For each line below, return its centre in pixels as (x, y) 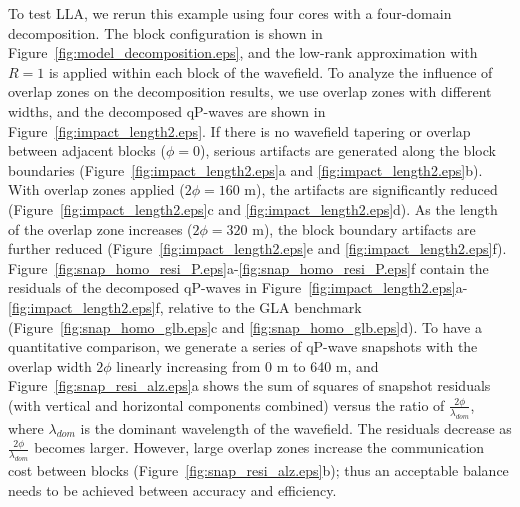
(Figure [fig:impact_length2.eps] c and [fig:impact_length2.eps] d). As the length (253, 208)
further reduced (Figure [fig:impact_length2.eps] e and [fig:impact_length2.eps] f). (257, 248)
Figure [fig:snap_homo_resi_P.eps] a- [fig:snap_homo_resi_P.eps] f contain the (248, 267)
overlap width (50, 365)
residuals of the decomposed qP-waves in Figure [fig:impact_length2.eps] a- (238, 287)
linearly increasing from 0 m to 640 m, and (247, 365)
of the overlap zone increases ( (100, 228)
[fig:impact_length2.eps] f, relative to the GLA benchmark (185, 306)
